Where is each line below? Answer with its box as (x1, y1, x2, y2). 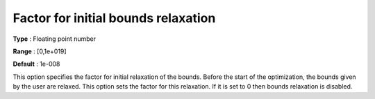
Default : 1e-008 (12, 60, 60, 69)
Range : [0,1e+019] (12, 47, 67, 55)
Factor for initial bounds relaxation (12, 10, 216, 26)
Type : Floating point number (12, 35, 97, 43)
